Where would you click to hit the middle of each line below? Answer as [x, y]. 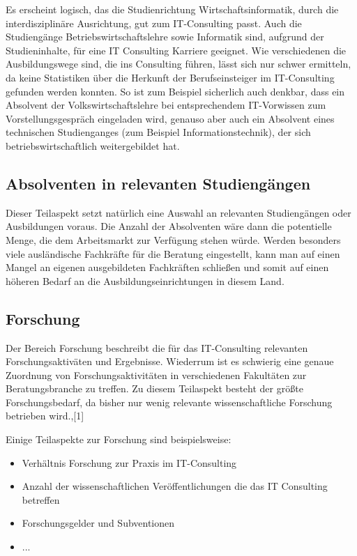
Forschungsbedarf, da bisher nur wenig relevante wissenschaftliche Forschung [169, 402]
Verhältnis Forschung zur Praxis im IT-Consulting [129, 462]
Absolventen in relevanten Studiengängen [158, 183]
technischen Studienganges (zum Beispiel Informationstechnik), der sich [158, 132]
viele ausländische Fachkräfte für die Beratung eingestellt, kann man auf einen [173, 253]
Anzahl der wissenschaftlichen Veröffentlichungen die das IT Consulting [175, 486]
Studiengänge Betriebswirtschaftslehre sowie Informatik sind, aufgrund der [165, 37]
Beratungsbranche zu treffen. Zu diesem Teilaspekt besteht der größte [154, 388]
